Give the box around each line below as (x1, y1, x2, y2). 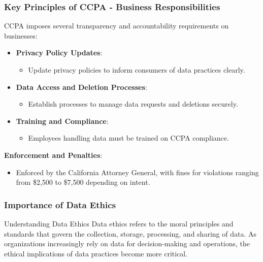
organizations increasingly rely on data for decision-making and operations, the (4, 238, 250, 249)
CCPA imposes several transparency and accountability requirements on (4, 20, 229, 31)
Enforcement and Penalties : (4, 149, 103, 160)
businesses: (4, 30, 38, 41)
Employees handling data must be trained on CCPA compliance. (28, 133, 229, 143)
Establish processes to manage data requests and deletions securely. (28, 99, 238, 109)
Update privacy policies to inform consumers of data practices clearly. (28, 64, 245, 75)
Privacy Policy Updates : (16, 47, 103, 58)
